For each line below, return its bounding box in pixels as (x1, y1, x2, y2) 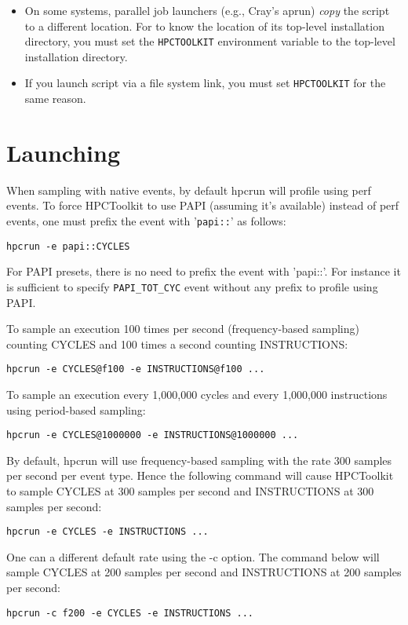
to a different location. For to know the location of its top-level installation (24, 17, 384, 34)
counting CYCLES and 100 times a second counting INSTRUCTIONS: (6, 335, 348, 352)
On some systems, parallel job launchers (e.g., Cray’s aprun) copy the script (24, 2, 390, 18)
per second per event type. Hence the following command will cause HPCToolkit (6, 467, 394, 484)
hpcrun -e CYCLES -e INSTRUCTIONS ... (6, 526, 209, 538)
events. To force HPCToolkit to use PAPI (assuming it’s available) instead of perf (6, 197, 399, 214)
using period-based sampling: (6, 401, 146, 418)
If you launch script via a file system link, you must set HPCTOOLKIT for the (24, 75, 386, 91)
